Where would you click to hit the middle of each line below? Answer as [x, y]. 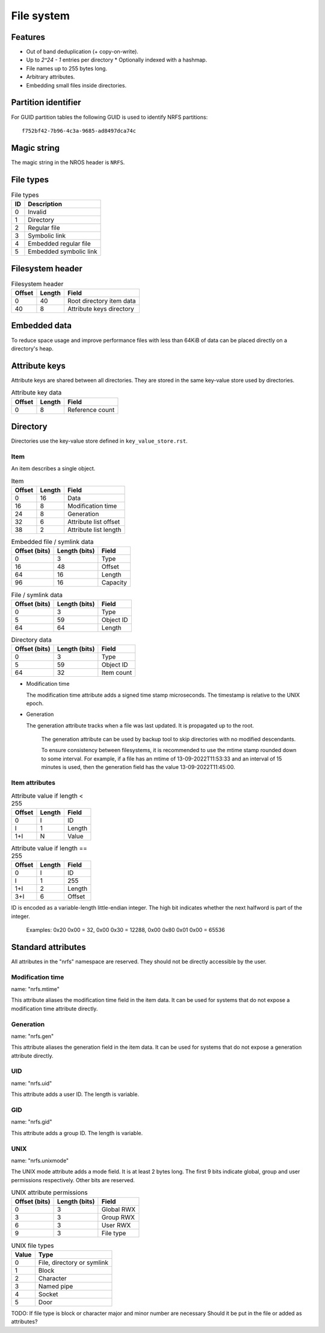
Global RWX [118, 1209]
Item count [117, 673]
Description [45, 204]
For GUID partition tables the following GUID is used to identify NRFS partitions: [109, 117]
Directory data [32, 639]
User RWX [116, 1226]
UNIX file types [32, 1246]
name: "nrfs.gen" [32, 1036]
